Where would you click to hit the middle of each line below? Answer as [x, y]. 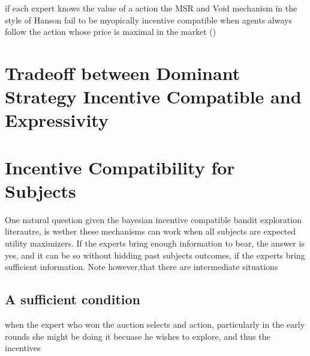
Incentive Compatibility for [120, 167]
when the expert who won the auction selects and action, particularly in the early [155, 324]
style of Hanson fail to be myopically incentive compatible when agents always [148, 20]
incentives [23, 348]
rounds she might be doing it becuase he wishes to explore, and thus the [138, 336]
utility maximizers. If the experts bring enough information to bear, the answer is [155, 243]
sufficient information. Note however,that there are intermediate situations [142, 267]
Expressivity [57, 120]
